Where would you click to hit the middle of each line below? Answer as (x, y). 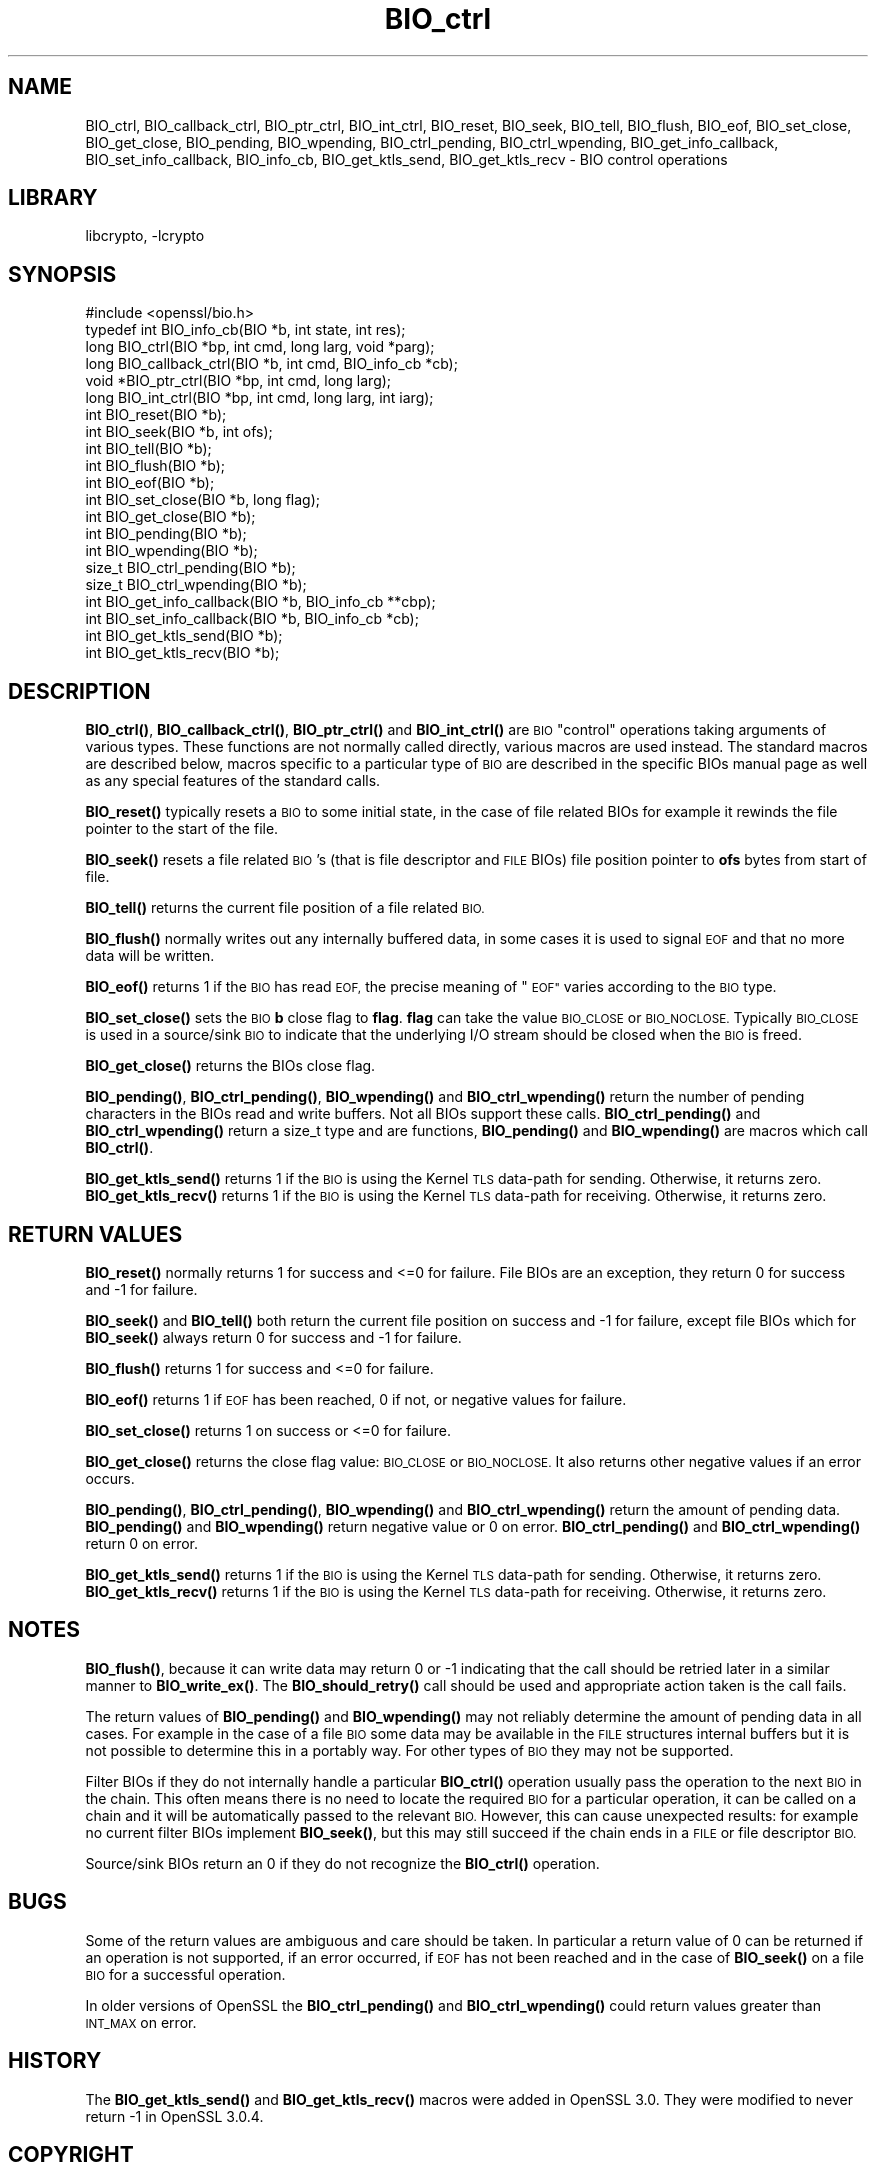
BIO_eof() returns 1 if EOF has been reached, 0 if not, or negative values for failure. (356, 1399)
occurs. (110, 1478)
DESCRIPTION (79, 691)
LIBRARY (53, 198)
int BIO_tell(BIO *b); (148, 449)
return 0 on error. (142, 1543)
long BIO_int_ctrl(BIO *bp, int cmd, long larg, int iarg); (259, 398)
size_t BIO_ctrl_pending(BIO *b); (190, 568)
